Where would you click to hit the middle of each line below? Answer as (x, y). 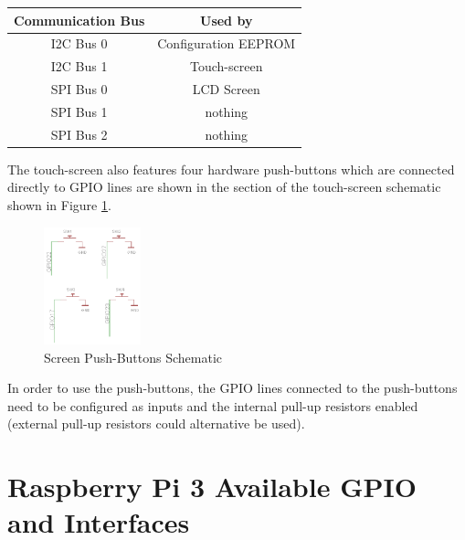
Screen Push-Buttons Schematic (133, 357)
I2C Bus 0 (79, 43)
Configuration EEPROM (227, 43)
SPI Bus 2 (79, 134)
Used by (227, 20)
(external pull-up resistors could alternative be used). (156, 424)
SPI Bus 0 (79, 89)
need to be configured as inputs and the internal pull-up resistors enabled (213, 405)
